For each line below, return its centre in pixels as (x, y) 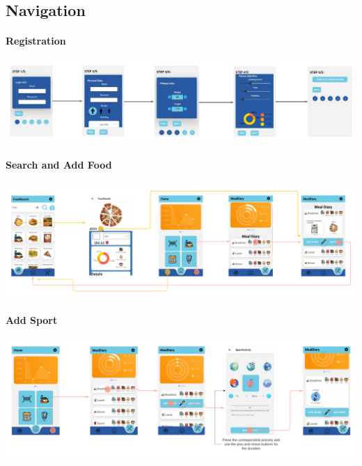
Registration (36, 41)
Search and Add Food (59, 165)
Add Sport (32, 320)
